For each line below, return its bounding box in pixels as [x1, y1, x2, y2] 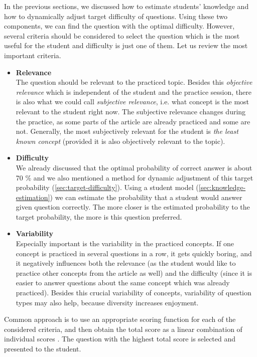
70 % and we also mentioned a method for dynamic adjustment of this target [16, 172, 253, 183]
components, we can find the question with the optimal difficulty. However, [4, 21, 235, 31]
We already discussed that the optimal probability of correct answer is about [16, 162, 252, 172]
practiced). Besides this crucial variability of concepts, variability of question [16, 287, 251, 298]
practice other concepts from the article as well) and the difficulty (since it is [16, 267, 252, 278]
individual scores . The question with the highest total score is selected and [4, 333, 236, 344]
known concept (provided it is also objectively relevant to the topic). [16, 135, 225, 146]
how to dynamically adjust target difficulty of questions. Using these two [4, 11, 227, 21]
